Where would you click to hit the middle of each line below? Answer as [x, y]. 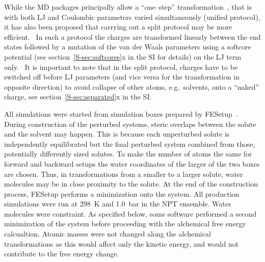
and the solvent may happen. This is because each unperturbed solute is [117, 134]
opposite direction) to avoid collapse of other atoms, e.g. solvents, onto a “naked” [132, 86]
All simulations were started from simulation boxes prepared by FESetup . [121, 113]
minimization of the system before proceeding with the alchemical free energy [125, 224]
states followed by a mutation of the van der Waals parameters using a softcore [128, 47]
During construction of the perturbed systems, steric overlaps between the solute [130, 124]
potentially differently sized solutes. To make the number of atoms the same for [128, 154]
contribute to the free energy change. [62, 254]
